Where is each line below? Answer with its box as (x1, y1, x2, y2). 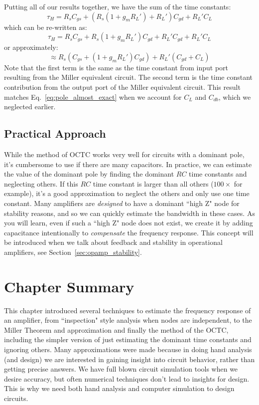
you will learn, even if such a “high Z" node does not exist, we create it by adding (4, 217, 253, 228)
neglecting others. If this (4, 178, 78, 189)
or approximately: (4, 42, 58, 52)
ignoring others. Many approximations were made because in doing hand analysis (4, 344, 252, 354)
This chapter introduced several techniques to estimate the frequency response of (4, 305, 251, 315)
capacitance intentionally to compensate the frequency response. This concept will (4, 227, 254, 237)
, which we (218, 91, 251, 102)
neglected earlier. (4, 101, 56, 112)
